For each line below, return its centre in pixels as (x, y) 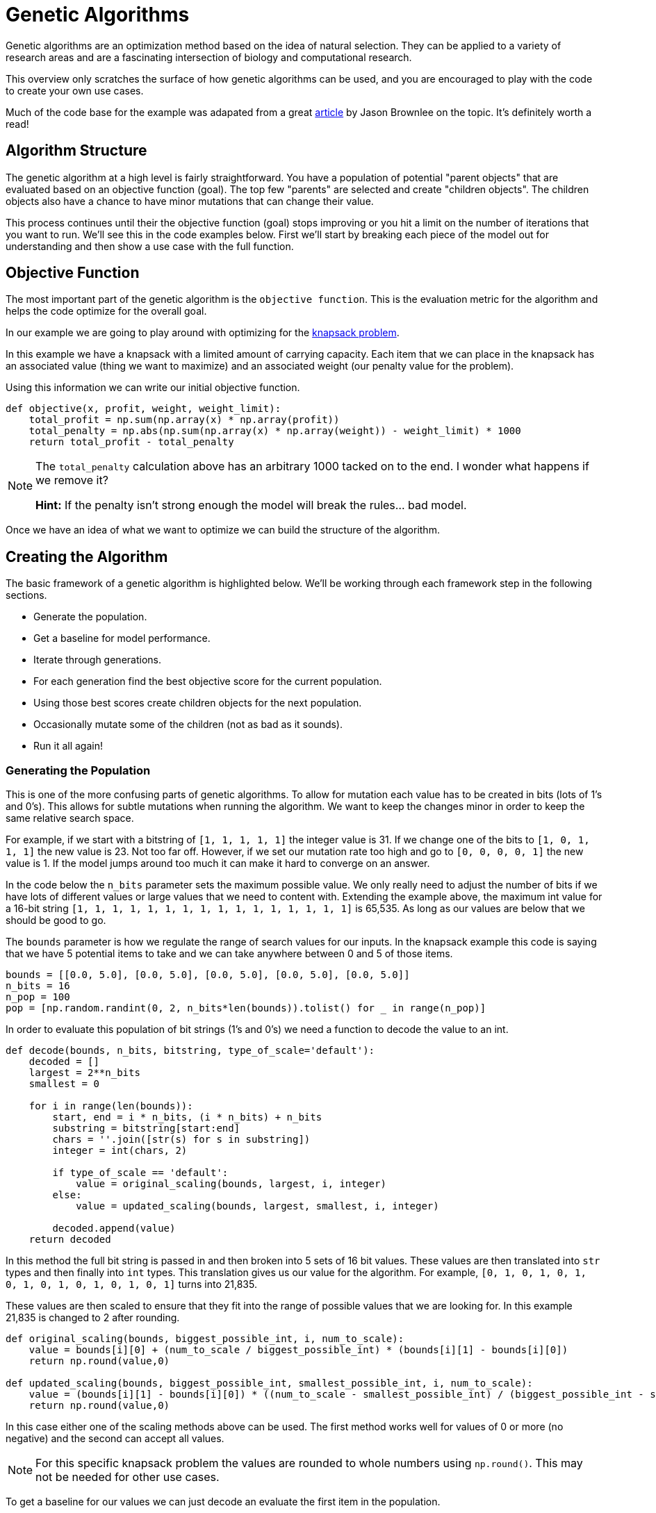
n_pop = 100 (38, 997)
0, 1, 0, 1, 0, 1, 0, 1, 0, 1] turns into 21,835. (131, 1284)
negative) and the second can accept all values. (115, 1439)
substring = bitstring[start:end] (146, 1128)
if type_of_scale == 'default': (140, 1173)
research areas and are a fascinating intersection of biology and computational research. (209, 57)
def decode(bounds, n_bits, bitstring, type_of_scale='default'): (190, 1051)
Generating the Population (78, 770)
